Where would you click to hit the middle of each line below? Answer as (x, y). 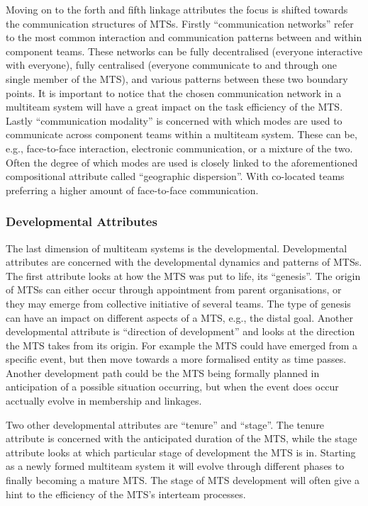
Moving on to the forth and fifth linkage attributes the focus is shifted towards (177, 9)
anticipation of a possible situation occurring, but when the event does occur (172, 387)
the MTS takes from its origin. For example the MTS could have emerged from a (182, 345)
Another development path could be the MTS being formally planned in (163, 372)
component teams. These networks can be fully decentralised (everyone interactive (184, 51)
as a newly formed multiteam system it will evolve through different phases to (175, 466)
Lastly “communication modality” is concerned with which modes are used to (174, 120)
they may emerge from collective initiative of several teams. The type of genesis (178, 303)
